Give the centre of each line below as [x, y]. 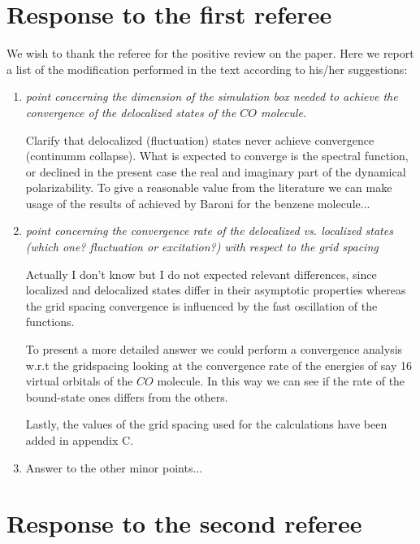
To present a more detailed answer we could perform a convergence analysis [214, 349]
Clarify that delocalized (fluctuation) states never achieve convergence [200, 139]
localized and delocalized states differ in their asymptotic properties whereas [216, 290]
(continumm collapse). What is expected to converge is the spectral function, [217, 156]
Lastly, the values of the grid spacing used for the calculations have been [206, 424]
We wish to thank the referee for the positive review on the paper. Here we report [210, 53]
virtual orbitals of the [79, 381]
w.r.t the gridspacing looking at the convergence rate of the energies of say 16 [219, 365]
